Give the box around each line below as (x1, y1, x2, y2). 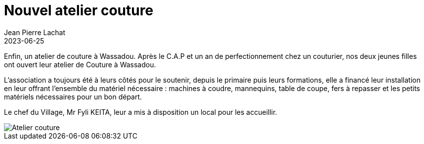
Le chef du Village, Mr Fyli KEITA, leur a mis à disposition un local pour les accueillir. (4, 107, 277, 116)
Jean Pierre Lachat (4, 28, 65, 37)
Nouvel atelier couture (4, 2, 154, 19)
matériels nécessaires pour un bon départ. (4, 92, 142, 101)
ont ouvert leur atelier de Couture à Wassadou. (4, 60, 156, 69)
